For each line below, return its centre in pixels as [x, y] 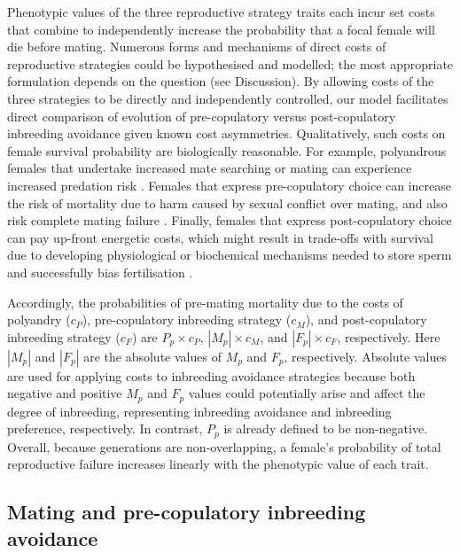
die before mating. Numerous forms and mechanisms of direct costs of [197, 47]
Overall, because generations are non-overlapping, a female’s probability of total [224, 446]
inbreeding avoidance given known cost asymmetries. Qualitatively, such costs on [226, 133]
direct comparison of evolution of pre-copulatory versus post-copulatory [202, 116]
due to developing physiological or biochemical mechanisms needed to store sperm [230, 255]
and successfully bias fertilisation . [100, 272]
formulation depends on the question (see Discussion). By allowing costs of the [221, 81]
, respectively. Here [389, 336]
